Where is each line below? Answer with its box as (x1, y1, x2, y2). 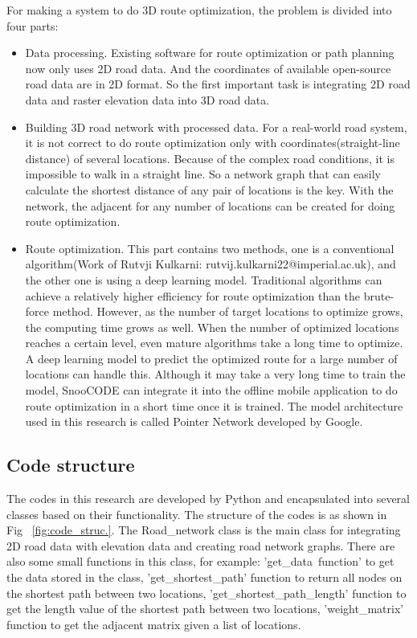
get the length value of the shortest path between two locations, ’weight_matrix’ (6, 600, 404, 617)
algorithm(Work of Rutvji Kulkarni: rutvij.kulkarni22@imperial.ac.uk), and (25, 256, 396, 272)
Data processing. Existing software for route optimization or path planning (25, 44, 395, 61)
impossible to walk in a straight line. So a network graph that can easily (25, 166, 381, 182)
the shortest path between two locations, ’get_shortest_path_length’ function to (6, 584, 407, 601)
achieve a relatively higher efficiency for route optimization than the (25, 287, 361, 304)
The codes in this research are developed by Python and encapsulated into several (6, 490, 410, 507)
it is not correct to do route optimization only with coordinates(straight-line (25, 134, 400, 151)
